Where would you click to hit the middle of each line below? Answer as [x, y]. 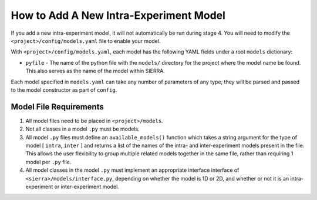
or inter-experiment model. [87, 186]
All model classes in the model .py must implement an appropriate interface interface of [132, 170]
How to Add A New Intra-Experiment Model [118, 15]
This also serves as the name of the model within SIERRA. [95, 71]
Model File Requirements [57, 107]
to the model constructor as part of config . [64, 90]
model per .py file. [48, 162]
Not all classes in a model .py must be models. [83, 129]
